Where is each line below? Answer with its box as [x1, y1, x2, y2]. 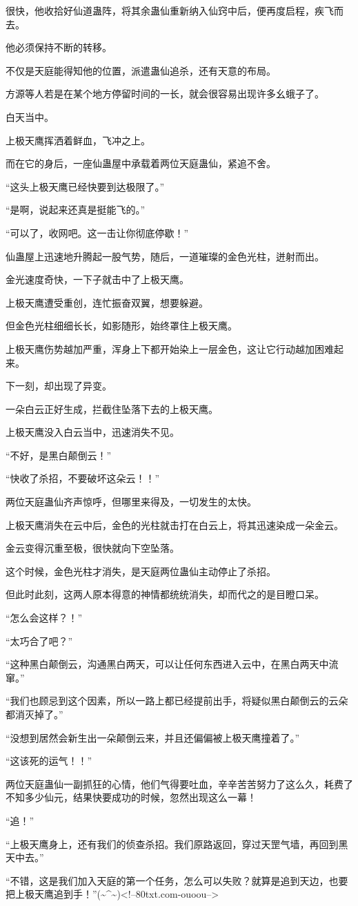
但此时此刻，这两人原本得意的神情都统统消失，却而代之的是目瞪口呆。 [6, 587, 324, 601]
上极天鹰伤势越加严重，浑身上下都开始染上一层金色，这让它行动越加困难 [6, 341, 334, 356]
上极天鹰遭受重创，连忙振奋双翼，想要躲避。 [6, 295, 208, 309]
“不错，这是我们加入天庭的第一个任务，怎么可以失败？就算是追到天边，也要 [6, 873, 348, 887]
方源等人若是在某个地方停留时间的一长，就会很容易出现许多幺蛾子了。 [6, 86, 324, 101]
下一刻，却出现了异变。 [6, 378, 112, 393]
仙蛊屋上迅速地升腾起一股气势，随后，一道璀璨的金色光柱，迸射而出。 [6, 249, 324, 263]
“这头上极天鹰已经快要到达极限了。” [6, 179, 165, 193]
